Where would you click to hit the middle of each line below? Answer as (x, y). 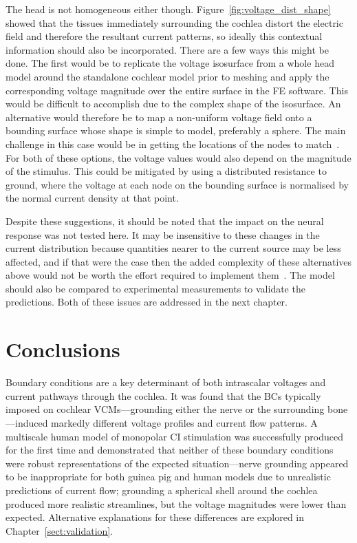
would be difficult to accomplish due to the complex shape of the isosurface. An (173, 104)
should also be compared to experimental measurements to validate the (155, 288)
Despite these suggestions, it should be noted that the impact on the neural (165, 221)
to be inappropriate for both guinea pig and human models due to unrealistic (168, 477)
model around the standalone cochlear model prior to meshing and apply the (167, 76)
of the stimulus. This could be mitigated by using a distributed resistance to (166, 171)
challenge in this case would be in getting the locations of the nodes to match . (173, 143)
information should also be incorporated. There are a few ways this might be (167, 49)
